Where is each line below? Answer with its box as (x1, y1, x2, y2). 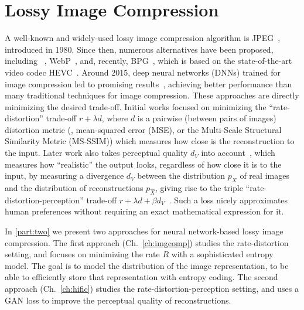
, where (101, 112, 128, 124)
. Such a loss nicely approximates (169, 193, 288, 206)
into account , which (201, 147, 275, 159)
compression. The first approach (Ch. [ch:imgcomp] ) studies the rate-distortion (5, 236, 289, 248)
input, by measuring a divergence (5, 169, 124, 182)
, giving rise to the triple (155, 182, 243, 194)
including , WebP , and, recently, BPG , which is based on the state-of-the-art (5, 54, 292, 67)
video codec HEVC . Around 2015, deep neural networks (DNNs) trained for (5, 66, 281, 78)
